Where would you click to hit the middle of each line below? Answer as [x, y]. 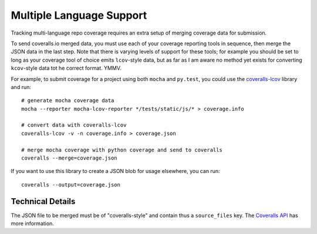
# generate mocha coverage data [68, 101]
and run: [21, 87]
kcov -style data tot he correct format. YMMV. [66, 68]
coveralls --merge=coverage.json [69, 158]
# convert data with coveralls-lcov [74, 125]
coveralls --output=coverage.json [71, 184]
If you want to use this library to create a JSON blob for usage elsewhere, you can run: [115, 171]
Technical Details [43, 201]
